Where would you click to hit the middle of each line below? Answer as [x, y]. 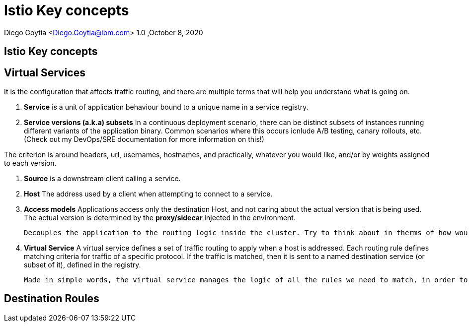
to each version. [30, 163]
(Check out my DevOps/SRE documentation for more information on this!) [144, 139]
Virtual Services [45, 72]
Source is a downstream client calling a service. [102, 179]
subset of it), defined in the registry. [82, 265]
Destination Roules [52, 299]
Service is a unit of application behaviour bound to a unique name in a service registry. [166, 107]
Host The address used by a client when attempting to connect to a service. [148, 194]
